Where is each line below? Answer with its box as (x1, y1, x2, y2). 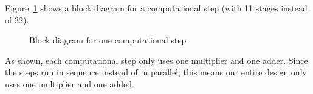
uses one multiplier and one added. (5, 77, 134, 90)
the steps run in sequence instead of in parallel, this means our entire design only (5, 66, 307, 78)
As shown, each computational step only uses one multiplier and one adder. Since (5, 54, 308, 66)
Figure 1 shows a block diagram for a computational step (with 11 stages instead (5, 2, 308, 14)
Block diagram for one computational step (29, 34, 187, 46)
